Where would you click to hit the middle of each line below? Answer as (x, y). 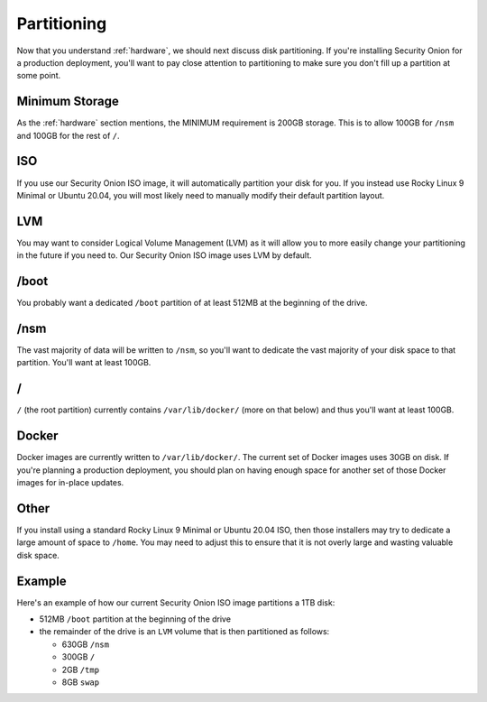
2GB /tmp (80, 670)
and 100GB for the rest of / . (68, 135)
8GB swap (80, 682)
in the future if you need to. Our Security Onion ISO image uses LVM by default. (164, 255)
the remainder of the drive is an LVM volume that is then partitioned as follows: (184, 632)
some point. (39, 76)
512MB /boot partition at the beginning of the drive (135, 619)
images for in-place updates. (70, 483)
